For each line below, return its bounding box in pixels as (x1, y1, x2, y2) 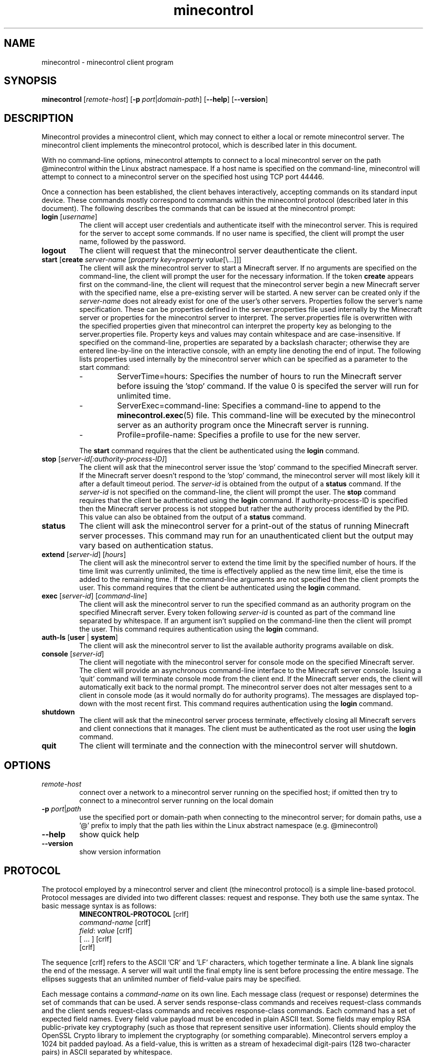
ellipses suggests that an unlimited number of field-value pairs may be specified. (41, 974, 301, 983)
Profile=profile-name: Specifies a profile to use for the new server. (117, 430, 361, 440)
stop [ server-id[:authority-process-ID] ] (41, 455, 167, 463)
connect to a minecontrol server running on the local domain (79, 796, 273, 805)
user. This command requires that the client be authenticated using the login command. (79, 583, 361, 592)
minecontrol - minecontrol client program (41, 58, 174, 66)
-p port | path (41, 805, 81, 813)
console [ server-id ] (41, 650, 104, 658)
